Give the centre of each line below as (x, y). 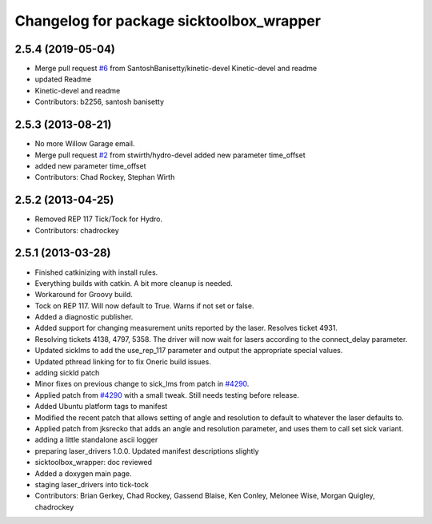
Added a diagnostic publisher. (84, 317)
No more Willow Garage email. (85, 144)
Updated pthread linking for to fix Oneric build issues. (123, 361)
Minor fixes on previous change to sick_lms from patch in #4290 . (142, 384)
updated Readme (63, 79)
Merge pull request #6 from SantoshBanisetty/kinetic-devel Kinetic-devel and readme (176, 69)
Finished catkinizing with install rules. (96, 272)
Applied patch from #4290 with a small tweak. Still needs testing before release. (167, 395)
